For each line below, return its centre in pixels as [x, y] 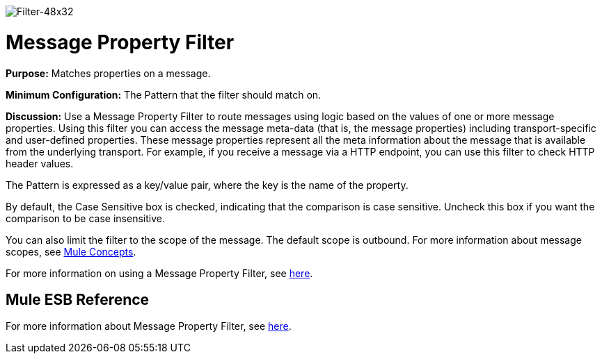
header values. [40, 163]
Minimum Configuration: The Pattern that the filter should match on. [164, 94]
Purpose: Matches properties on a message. [108, 73]
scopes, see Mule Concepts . [71, 251]
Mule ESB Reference [78, 299]
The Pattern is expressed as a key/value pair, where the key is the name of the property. [207, 185]
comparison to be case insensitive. [85, 218]
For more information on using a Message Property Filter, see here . [159, 273]
